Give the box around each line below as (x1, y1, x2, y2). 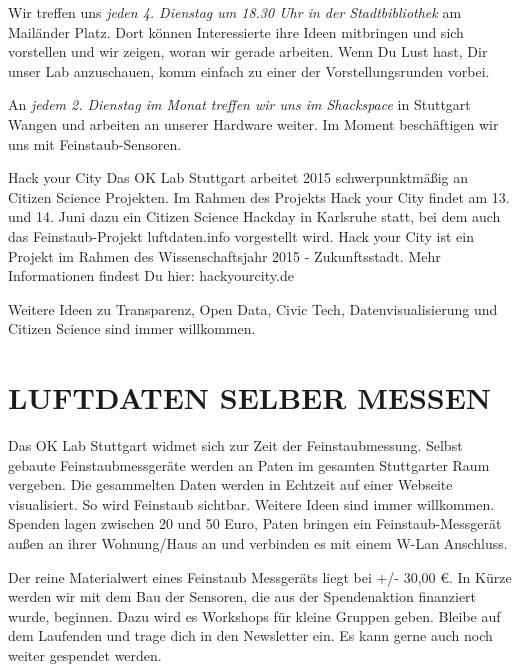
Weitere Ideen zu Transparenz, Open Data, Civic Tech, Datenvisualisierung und (8, 298, 498, 319)
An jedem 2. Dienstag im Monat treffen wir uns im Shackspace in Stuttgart (8, 94, 471, 115)
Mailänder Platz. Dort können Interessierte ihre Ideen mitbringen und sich (8, 21, 464, 42)
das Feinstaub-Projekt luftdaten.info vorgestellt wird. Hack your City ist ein (8, 225, 475, 246)
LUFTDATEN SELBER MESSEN (8, 377, 492, 418)
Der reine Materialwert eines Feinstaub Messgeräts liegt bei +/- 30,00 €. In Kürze (8, 566, 512, 587)
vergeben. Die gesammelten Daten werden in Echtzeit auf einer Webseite (8, 474, 453, 495)
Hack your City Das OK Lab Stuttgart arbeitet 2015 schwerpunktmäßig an (8, 167, 468, 188)
